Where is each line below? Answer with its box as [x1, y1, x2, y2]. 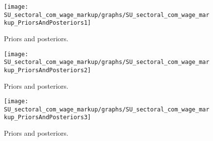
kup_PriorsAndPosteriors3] [4, 114, 91, 121]
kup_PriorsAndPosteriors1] [4, 19, 91, 27]
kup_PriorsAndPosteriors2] [4, 66, 91, 74]
